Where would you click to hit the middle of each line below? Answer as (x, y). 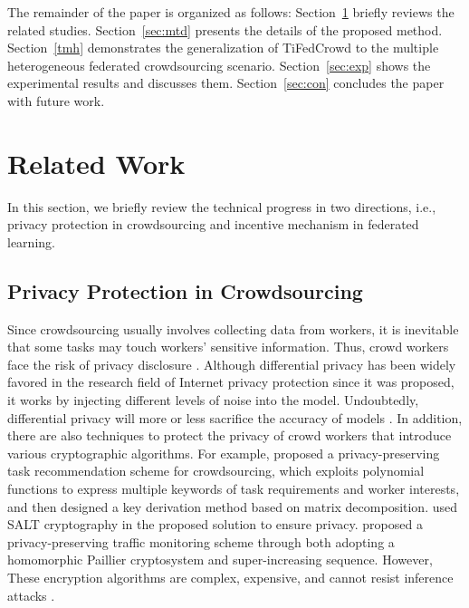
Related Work (96, 163)
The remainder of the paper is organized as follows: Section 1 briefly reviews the (231, 12)
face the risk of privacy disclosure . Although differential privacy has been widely (232, 364)
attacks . (31, 595)
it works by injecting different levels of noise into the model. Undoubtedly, (213, 400)
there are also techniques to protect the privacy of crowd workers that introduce (230, 435)
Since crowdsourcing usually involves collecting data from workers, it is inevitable (233, 328)
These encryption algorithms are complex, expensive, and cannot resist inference (230, 577)
